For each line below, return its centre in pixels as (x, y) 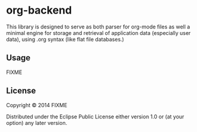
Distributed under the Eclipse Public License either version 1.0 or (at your (95, 117)
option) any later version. (36, 123)
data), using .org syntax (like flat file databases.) (65, 39)
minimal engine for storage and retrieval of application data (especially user (99, 33)
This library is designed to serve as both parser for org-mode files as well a (98, 27)
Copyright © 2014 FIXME (37, 105)
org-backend (39, 10)
